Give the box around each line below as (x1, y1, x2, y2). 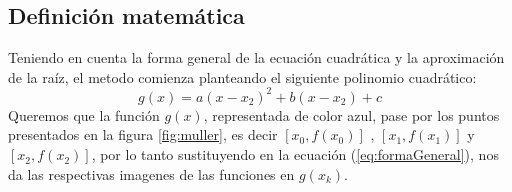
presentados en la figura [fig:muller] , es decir (8, 124, 278, 145)
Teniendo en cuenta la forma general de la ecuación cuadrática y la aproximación (8, 47, 505, 68)
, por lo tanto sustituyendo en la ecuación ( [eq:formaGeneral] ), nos (91, 144, 499, 165)
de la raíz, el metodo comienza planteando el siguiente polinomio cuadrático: (8, 66, 477, 87)
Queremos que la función (8, 104, 160, 125)
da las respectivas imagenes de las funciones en (8, 163, 295, 184)
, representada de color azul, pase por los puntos (203, 104, 500, 125)
